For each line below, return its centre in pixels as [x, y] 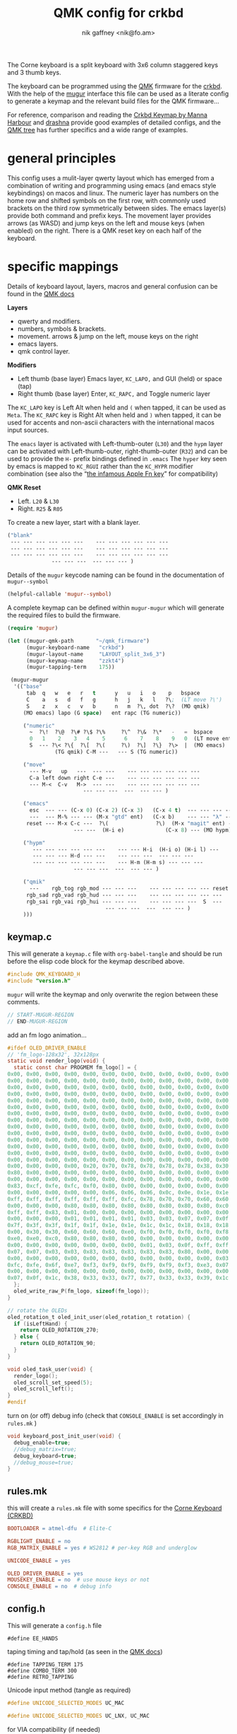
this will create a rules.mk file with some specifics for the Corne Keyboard [115, 1508]
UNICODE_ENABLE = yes [39, 1561]
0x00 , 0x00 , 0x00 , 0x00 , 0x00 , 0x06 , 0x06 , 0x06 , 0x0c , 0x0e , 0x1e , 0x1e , [120, 1192]
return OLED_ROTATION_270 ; [60, 1330]
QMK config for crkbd [119, 13]
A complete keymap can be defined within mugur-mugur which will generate [116, 608]
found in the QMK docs [41, 293]
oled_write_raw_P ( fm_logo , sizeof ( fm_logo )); [82, 1291]
